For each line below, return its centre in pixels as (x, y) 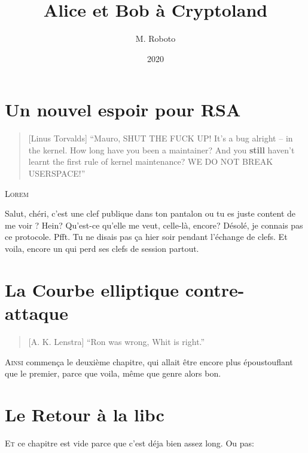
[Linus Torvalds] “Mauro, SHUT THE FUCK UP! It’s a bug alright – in (161, 138)
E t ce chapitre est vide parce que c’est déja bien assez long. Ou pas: (129, 443)
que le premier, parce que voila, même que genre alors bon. (113, 373)
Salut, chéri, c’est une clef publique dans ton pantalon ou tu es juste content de (150, 213)
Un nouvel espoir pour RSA (123, 110)
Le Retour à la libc (85, 414)
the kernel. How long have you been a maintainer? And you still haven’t (161, 150)
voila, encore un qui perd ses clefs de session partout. (102, 248)
